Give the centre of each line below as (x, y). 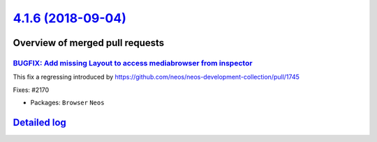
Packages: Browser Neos (67, 103)
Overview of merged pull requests (89, 43)
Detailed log (39, 122)
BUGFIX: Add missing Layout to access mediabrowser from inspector (133, 63)
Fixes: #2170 (31, 90)
